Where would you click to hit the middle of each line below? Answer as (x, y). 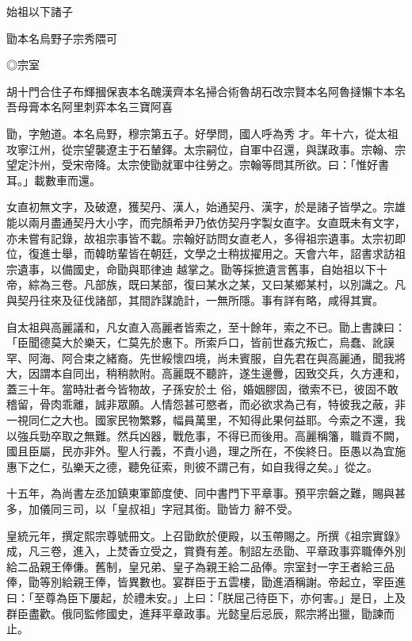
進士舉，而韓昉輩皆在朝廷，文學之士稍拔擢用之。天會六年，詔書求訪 (217, 253)
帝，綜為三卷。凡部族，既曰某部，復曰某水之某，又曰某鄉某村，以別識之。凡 (206, 284)
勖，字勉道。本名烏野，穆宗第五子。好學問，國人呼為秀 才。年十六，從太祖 (202, 133)
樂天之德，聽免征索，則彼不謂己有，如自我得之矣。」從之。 (225, 466)
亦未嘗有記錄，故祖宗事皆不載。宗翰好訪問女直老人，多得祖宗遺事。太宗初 (200, 238)
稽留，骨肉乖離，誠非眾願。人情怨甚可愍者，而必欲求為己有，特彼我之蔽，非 (206, 404)
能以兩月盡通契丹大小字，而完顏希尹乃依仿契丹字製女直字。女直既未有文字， (206, 222)
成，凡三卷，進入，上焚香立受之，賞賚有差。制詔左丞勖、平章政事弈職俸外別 (206, 551)
